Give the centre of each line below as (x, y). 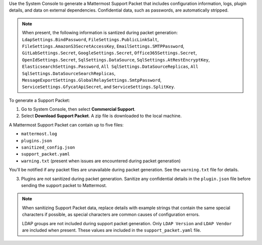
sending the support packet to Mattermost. (64, 185)
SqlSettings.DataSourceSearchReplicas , (69, 73)
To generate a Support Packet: (40, 100)
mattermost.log (39, 134)
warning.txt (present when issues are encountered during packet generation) (101, 161)
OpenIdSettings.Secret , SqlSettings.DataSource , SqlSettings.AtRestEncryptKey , (116, 60)
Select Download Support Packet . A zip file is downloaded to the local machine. (101, 116)
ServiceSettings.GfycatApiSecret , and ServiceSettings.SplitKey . (99, 87)
